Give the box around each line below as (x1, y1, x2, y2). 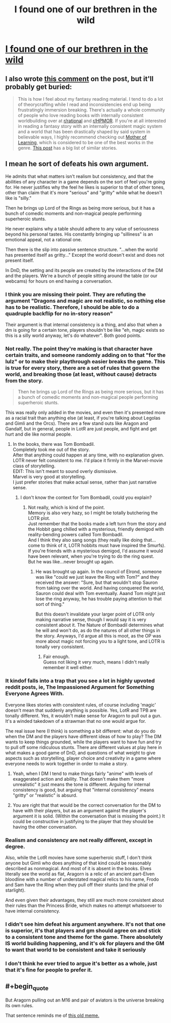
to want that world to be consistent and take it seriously (5, 946, 146, 953)
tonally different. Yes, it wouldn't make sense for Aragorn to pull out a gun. (5, 712, 162, 719)
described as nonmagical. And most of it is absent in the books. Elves (5, 866, 152, 871)
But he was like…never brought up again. (28, 559, 114, 565)
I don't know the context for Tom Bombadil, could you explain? (20, 494, 152, 501)
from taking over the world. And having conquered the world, (35, 585, 164, 591)
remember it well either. (43, 665, 93, 671)
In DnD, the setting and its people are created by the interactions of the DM (5, 267, 163, 273)
